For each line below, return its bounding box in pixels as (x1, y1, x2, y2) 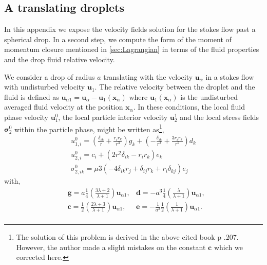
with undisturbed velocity (4, 81, 85, 92)
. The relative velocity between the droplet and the (94, 81, 255, 92)
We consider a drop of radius (4, 71, 95, 82)
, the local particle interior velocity (58, 111, 168, 122)
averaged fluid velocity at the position (4, 101, 123, 112)
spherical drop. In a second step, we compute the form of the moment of (4, 33, 232, 44)
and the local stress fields (180, 111, 259, 122)
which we (214, 241, 243, 252)
